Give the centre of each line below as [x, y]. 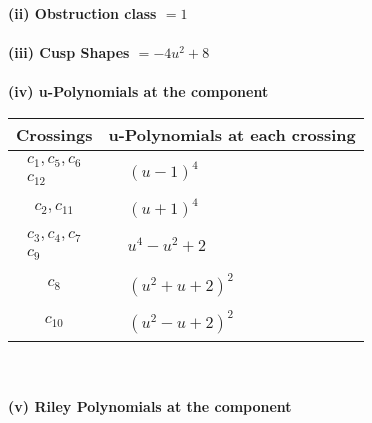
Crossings [54, 134]
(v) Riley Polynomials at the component [150, 406]
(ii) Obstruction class [82, 13]
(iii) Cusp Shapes [69, 52]
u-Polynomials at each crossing [232, 134]
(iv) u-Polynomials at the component [138, 91]
